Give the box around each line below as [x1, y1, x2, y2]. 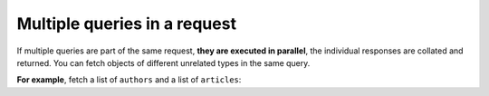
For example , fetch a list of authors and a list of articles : [16, 74, 242, 85]
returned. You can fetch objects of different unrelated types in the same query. [16, 57, 311, 68]
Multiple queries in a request [16, 14, 237, 34]
